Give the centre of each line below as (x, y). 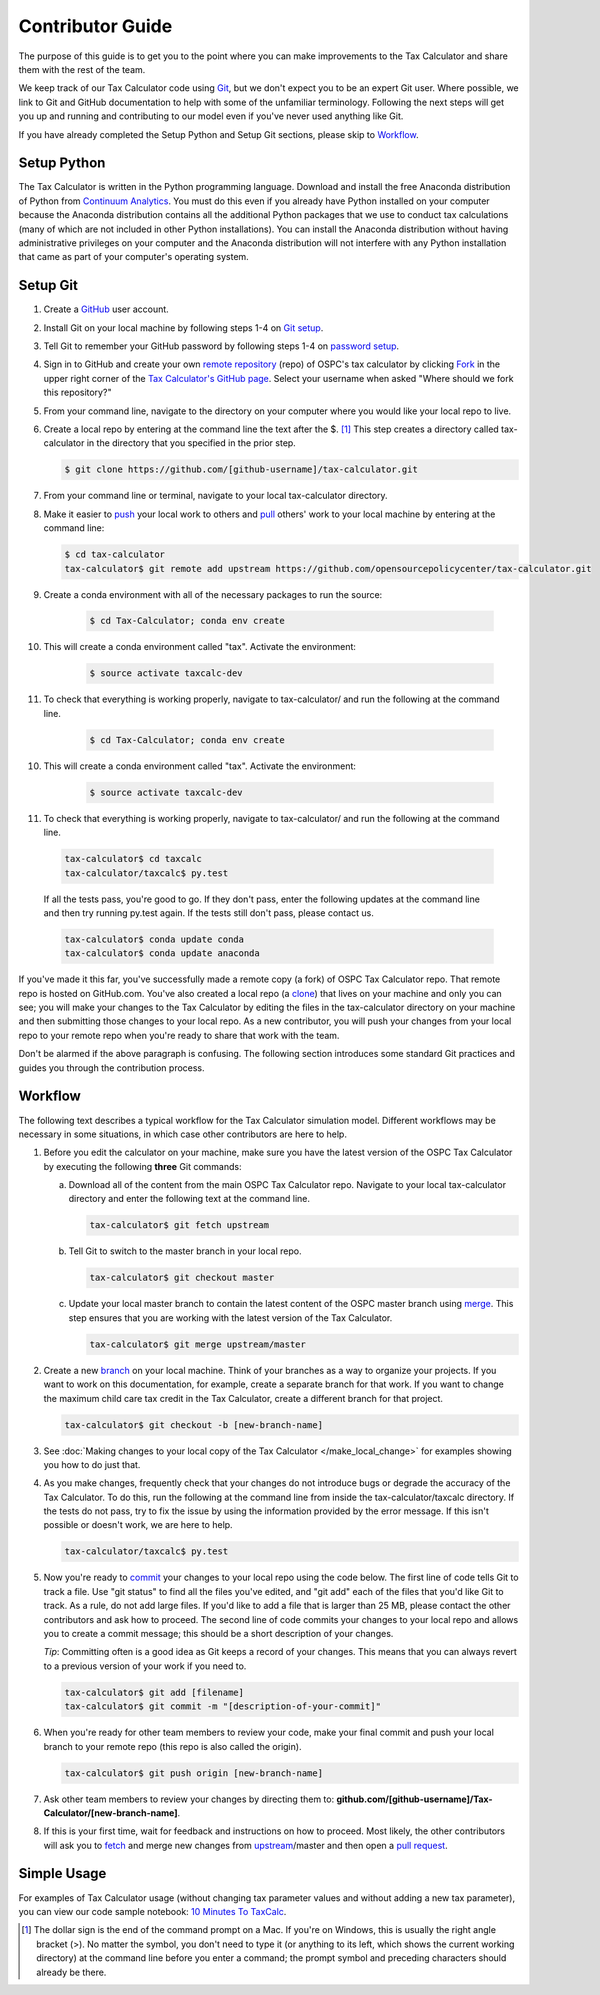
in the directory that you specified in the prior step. (191, 443)
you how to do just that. (92, 1464)
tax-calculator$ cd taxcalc (133, 859)
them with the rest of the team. (82, 69)
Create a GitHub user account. (106, 309)
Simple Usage (62, 1873)
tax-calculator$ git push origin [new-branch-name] (194, 1773)
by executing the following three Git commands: (142, 1166)
